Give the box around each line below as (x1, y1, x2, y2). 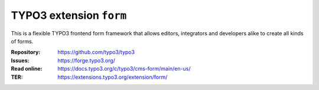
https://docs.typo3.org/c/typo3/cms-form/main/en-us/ (57, 65, 191, 72)
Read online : (11, 65, 43, 72)
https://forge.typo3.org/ (57, 56, 115, 64)
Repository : (11, 49, 41, 56)
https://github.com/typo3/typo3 (57, 49, 135, 56)
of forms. (11, 38, 34, 45)
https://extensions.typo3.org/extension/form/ (57, 74, 168, 81)
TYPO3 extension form (11, 9, 127, 22)
